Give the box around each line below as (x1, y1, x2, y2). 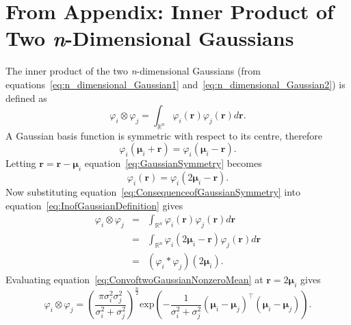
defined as (5, 90, 47, 105)
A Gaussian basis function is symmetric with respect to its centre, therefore (5, 128, 322, 142)
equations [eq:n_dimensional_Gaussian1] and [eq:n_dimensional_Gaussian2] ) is (5, 77, 346, 91)
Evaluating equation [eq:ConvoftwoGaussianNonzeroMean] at (5, 272, 263, 287)
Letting (5, 156, 36, 170)
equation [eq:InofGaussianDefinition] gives (5, 198, 183, 212)
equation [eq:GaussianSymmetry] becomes (84, 156, 262, 170)
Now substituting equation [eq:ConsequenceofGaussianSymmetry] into (5, 185, 301, 199)
